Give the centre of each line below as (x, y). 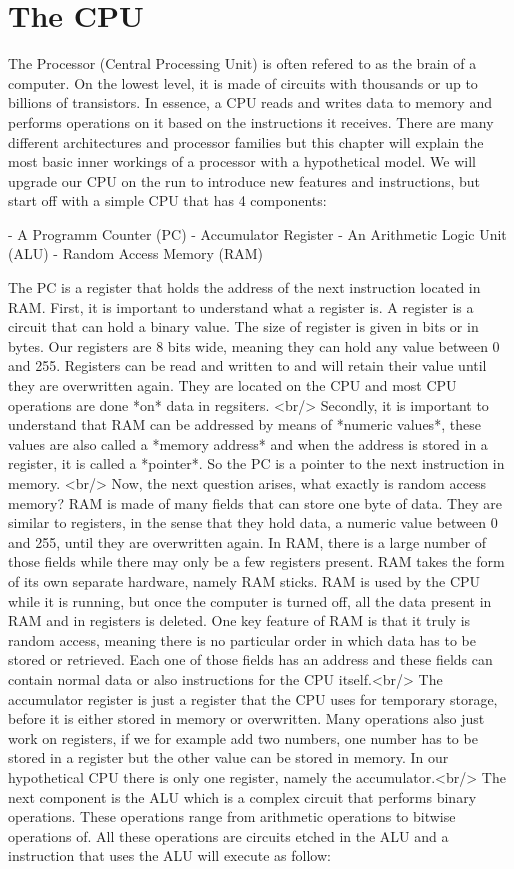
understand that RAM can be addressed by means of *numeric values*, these (244, 424)
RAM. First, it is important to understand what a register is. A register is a (241, 306)
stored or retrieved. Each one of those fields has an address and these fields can (250, 659)
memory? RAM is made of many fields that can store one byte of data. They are (255, 502)
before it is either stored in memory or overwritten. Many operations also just (246, 718)
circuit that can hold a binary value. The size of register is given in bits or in (243, 326)
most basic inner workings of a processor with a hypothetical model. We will (242, 161)
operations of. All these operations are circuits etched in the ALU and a (228, 835)
